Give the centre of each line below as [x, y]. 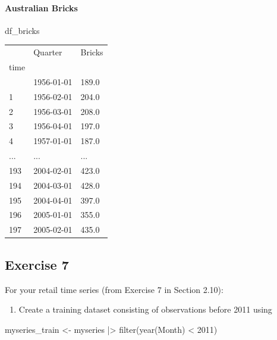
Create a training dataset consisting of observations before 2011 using [145, 309]
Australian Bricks [41, 7]
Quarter [48, 52]
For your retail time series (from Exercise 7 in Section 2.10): [114, 289]
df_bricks [22, 30]
